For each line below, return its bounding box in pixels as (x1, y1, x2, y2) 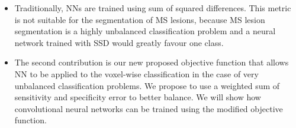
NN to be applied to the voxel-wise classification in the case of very (14, 67, 259, 80)
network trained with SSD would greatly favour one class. (14, 36, 224, 48)
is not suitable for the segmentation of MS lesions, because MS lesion (14, 13, 265, 25)
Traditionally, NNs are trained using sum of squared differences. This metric (14, 2, 291, 14)
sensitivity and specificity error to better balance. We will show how (14, 91, 261, 103)
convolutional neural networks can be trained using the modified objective (14, 102, 283, 114)
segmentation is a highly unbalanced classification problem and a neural (14, 25, 276, 37)
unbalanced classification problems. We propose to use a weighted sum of (14, 79, 280, 91)
